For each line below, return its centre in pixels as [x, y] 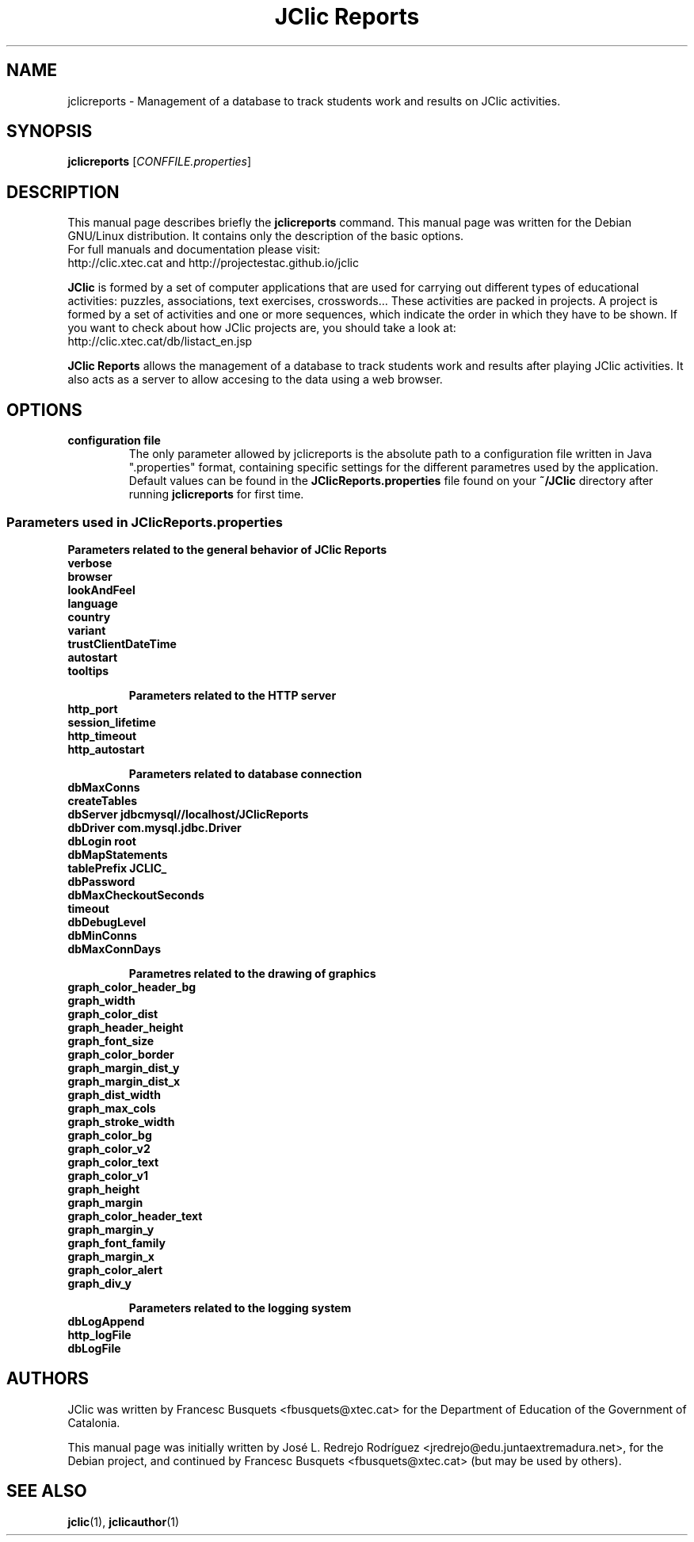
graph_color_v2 [109, 1148]
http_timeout [102, 735]
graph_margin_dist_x [124, 1081]
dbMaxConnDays [114, 948]
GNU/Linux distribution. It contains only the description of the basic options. [266, 236]
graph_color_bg [110, 1135]
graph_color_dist [113, 1013]
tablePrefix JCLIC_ [117, 868]
